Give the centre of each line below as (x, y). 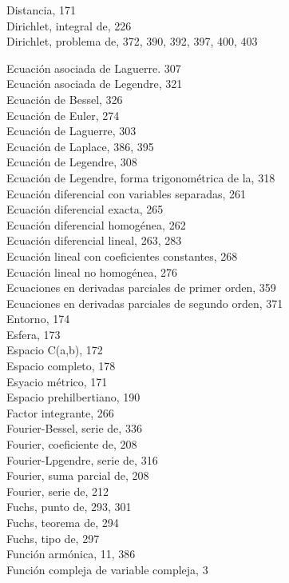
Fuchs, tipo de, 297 (53, 538)
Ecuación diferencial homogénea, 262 (96, 224)
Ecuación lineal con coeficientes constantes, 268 (122, 256)
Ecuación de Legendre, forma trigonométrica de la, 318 (141, 177)
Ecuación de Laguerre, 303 (71, 131)
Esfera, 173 (34, 334)
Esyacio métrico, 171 (57, 381)
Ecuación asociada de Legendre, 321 (95, 84)
